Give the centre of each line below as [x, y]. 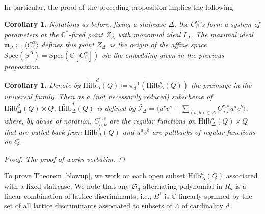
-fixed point [86, 34]
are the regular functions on [152, 121]
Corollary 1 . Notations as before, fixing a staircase [85, 24]
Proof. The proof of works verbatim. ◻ [64, 158]
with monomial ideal [149, 34]
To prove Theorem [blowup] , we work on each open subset [95, 176]
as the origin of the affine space [158, 44]
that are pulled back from [43, 131]
